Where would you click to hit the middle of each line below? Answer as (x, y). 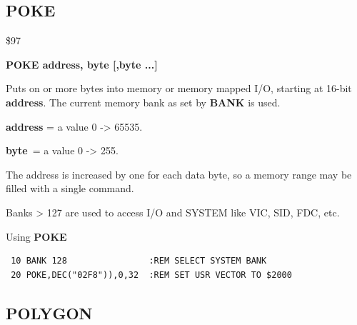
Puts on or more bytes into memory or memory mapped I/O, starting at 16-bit (179, 88)
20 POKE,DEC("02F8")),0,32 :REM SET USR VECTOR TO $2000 (151, 275)
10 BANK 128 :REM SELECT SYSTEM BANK (139, 261)
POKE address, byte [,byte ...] (82, 64)
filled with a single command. (70, 188)
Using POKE (36, 236)
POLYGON (49, 312)
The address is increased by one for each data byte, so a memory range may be (179, 174)
